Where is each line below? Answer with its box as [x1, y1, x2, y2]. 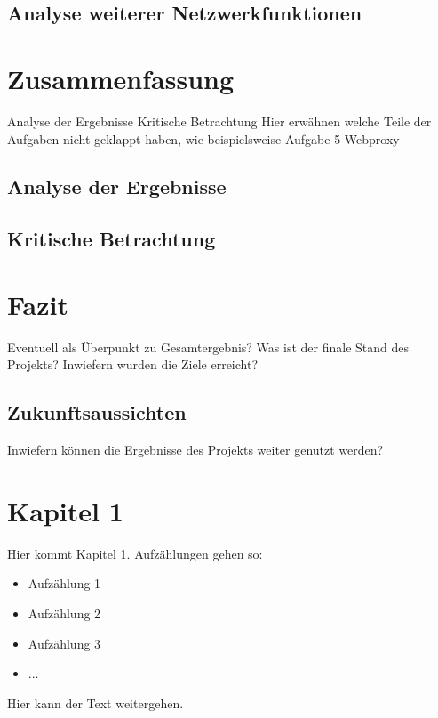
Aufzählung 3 [28, 633, 101, 652]
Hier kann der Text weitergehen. [7, 693, 184, 712]
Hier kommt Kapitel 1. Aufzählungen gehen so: [7, 544, 263, 562]
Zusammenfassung [7, 60, 235, 96]
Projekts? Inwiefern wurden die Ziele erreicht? [7, 355, 259, 374]
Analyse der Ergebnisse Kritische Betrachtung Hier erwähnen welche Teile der [7, 111, 432, 130]
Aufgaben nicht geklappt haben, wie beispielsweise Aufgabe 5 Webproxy [7, 129, 400, 148]
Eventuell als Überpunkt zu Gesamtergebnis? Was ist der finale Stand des [7, 337, 409, 356]
